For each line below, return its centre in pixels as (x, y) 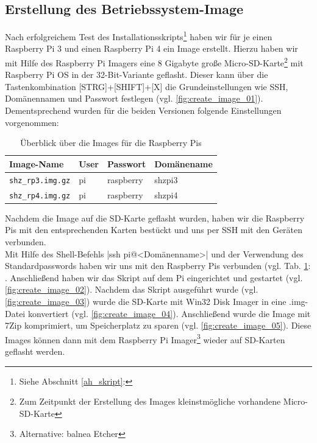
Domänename (183, 163)
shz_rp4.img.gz (40, 196)
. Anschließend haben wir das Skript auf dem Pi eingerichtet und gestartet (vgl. (154, 277)
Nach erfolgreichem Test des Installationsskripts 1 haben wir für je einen (139, 36)
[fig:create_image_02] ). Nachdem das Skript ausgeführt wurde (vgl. (132, 289)
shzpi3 (166, 179)
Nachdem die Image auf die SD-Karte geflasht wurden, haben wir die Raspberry (155, 218)
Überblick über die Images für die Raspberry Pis (111, 143)
